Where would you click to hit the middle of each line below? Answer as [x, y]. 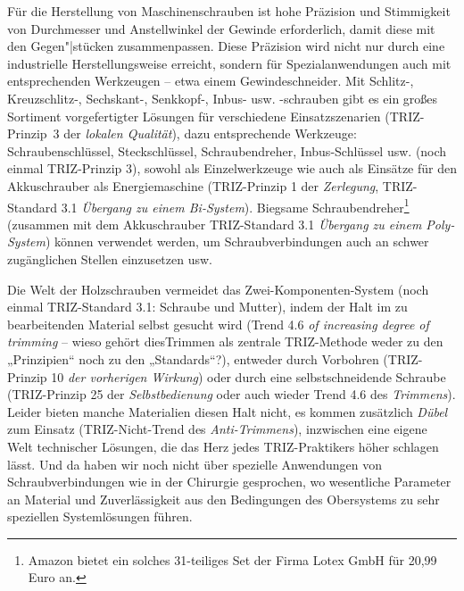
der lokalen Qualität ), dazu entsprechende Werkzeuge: [210, 133]
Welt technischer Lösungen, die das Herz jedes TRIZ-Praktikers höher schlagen [223, 446]
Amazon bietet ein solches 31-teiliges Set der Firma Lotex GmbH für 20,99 [232, 559]
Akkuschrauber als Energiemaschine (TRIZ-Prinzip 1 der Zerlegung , [193, 185]
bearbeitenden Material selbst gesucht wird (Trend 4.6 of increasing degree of [218, 324]
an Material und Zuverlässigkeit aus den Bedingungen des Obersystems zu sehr [224, 499]
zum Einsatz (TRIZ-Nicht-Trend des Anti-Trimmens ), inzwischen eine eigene [217, 429]
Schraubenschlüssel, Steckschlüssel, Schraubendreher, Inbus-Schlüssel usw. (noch [227, 150]
